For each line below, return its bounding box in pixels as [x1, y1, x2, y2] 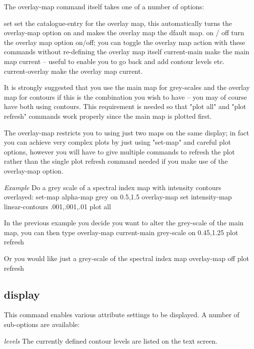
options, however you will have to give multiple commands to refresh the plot [4, 146, 235, 156]
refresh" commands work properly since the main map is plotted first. [4, 110, 212, 121]
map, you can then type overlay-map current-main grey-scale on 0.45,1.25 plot [4, 227, 238, 237]
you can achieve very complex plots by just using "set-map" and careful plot [4, 137, 231, 147]
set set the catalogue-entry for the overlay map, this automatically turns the [4, 18, 232, 28]
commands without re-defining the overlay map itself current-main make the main [4, 46, 250, 57]
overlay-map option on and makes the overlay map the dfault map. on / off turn [4, 27, 244, 38]
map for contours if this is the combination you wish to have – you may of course [4, 91, 247, 102]
